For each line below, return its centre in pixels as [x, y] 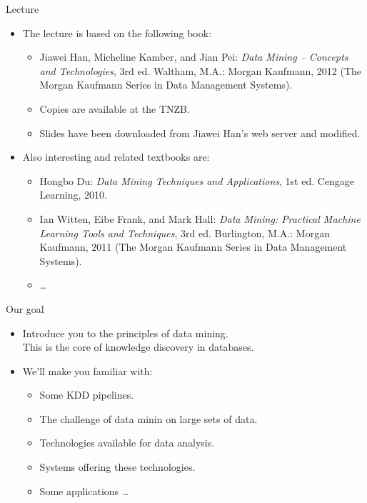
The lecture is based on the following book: [117, 33]
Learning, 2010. [73, 195]
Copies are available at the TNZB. [115, 108]
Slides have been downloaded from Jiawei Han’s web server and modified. [200, 133]
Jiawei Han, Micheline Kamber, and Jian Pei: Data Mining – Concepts [194, 57]
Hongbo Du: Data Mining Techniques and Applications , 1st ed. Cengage [197, 180]
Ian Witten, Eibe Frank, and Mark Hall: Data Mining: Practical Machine [200, 218]
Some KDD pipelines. [87, 395]
